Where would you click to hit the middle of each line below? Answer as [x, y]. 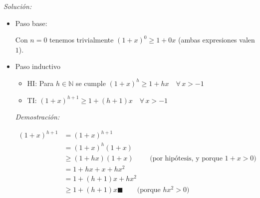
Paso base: [31, 23]
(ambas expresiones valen [216, 40]
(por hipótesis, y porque [186, 158]
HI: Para [40, 83]
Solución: [18, 6]
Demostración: [37, 117]
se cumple [91, 83]
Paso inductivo [38, 66]
